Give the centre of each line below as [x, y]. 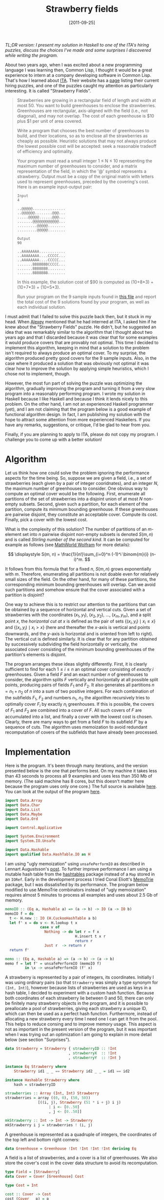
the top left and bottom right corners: [42, 1139]
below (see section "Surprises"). [38, 1040]
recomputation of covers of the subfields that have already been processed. [82, 732]
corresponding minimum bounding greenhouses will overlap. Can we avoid [80, 584]
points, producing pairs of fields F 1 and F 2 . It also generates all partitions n [80, 685]
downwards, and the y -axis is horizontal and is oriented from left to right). [79, 634]
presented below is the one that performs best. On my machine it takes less [81, 771]
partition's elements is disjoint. [36, 655]
